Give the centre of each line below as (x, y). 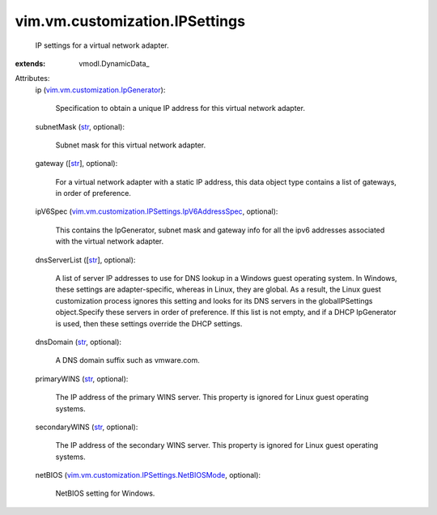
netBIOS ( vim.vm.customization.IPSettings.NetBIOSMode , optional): (148, 475)
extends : (30, 63)
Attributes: (32, 79)
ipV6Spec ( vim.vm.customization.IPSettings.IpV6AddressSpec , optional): (157, 211)
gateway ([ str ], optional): (76, 164)
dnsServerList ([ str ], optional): (85, 260)
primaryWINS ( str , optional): (82, 379)
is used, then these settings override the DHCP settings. (149, 323)
